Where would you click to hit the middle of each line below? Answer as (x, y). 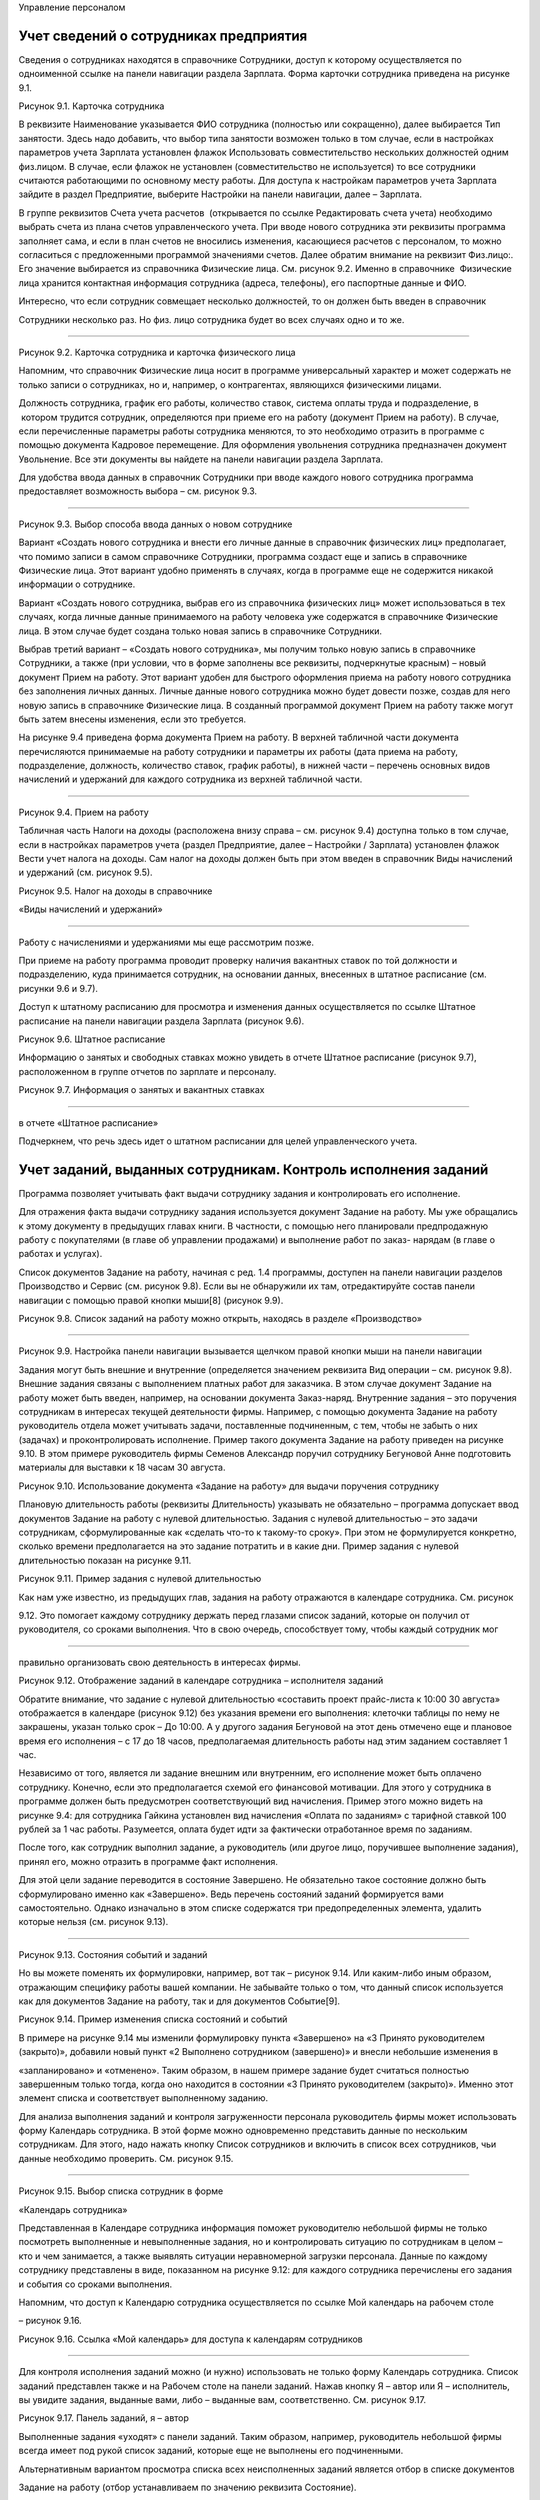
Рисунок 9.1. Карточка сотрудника (91, 106)
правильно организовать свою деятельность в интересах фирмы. (159, 1662)
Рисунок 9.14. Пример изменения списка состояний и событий (153, 2019)
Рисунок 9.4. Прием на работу (83, 812)
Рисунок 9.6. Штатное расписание (92, 1039)
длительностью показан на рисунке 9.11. (105, 1560)
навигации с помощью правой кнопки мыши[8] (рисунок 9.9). (151, 1300)
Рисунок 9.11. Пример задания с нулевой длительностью (140, 1579)
